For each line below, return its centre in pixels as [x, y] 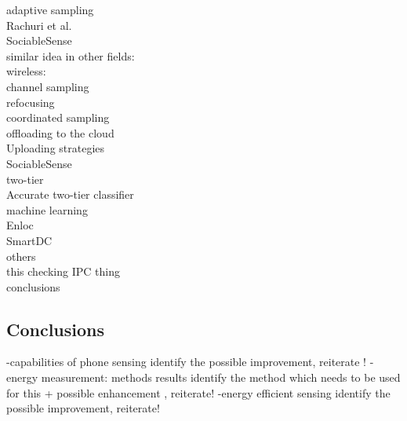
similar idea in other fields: [71, 55]
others [21, 256]
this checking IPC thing [63, 271]
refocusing [31, 102]
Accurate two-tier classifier [70, 194]
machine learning [47, 209]
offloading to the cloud [60, 132]
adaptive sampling [50, 9]
